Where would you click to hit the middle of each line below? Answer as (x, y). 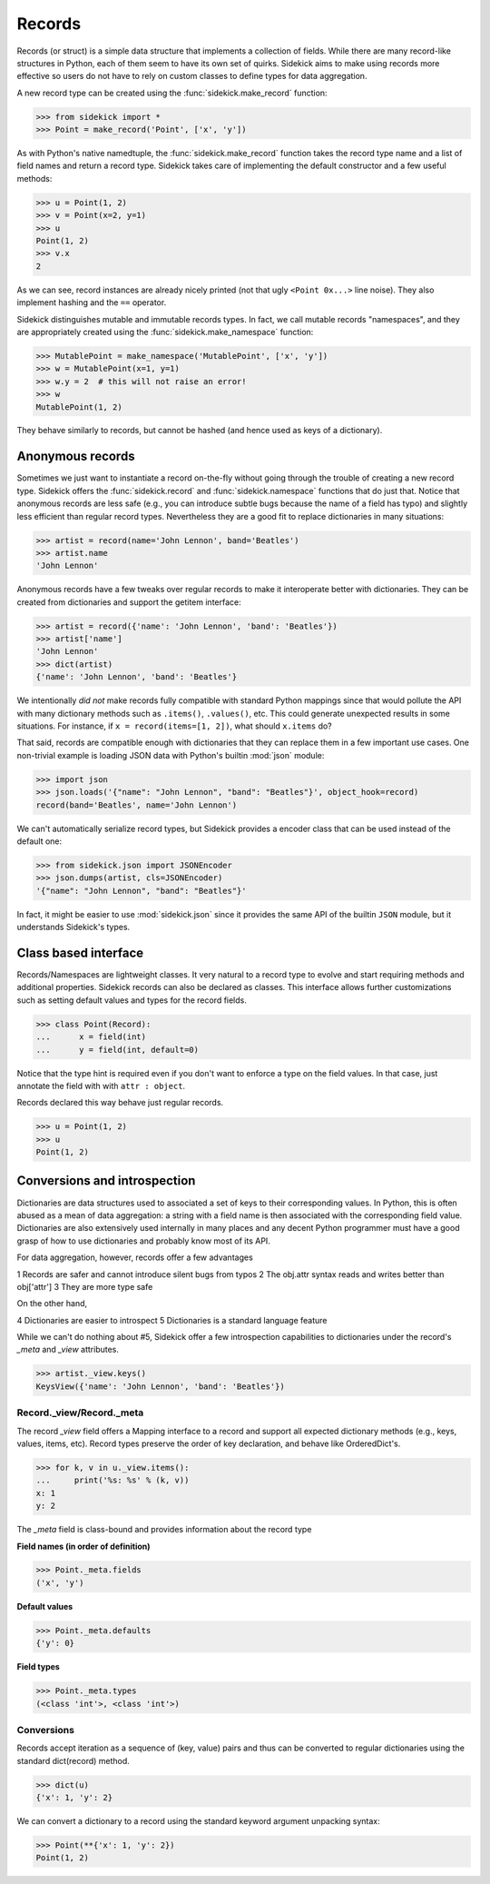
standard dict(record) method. (73, 1760)
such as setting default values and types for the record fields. (132, 1000)
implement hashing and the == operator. (92, 302)
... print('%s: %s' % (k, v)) (113, 1480)
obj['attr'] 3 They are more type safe (85, 1286)
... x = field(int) (91, 1037)
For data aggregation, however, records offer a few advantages (135, 1257)
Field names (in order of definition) (83, 1546)
